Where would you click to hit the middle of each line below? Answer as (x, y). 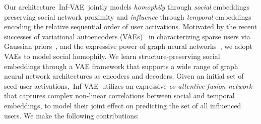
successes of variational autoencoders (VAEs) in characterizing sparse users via (127, 36)
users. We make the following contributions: (72, 115)
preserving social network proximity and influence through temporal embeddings (128, 16)
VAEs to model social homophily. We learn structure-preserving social (112, 56)
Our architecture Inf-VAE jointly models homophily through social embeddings (127, 7)
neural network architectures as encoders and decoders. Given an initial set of (124, 76)
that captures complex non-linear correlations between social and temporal (119, 96)
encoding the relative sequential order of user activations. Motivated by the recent (131, 26)
